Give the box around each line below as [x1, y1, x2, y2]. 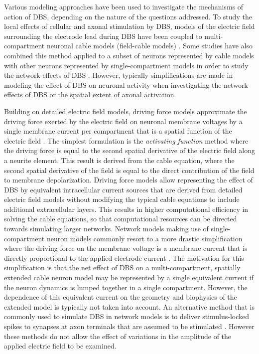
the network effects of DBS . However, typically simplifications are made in [4, 70, 233, 80]
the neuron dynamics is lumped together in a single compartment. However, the [4, 282, 248, 292]
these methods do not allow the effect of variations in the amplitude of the [4, 331, 232, 341]
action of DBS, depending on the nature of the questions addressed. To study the [4, 11, 252, 21]
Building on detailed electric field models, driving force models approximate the [4, 106, 247, 116]
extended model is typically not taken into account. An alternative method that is [4, 301, 255, 312]
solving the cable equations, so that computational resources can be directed [4, 213, 237, 224]
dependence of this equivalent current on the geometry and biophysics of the [4, 292, 237, 302]
